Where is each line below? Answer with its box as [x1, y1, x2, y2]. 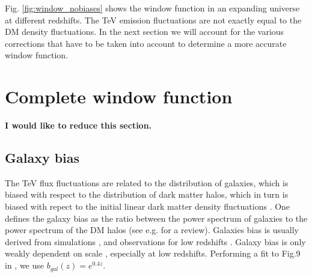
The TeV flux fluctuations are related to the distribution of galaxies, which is [5, 176, 289, 189]
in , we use [5, 259, 44, 272]
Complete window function [5, 84, 233, 109]
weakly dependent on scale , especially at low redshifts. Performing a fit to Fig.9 [5, 247, 301, 260]
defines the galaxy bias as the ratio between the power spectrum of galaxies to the [5, 212, 308, 224]
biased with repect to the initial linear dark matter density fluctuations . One [5, 200, 290, 213]
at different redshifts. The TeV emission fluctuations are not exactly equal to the [5, 13, 302, 26]
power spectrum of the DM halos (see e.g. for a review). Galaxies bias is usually [5, 224, 299, 236]
